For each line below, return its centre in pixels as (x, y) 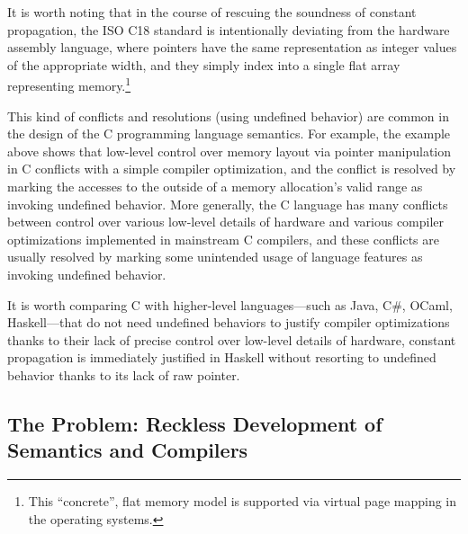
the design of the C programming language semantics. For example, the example (229, 133)
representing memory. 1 (69, 85)
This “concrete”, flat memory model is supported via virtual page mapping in (243, 501)
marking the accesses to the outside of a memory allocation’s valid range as (215, 186)
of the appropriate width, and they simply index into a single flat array (204, 64)
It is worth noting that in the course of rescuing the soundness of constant (212, 12)
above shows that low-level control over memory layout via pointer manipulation (229, 151)
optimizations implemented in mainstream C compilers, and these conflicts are (223, 239)
